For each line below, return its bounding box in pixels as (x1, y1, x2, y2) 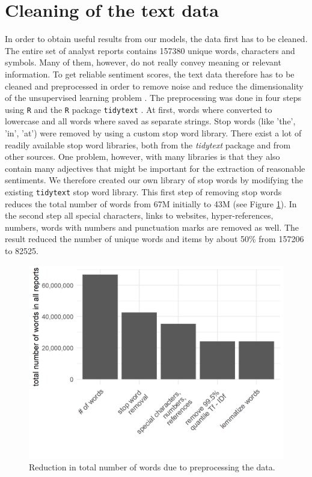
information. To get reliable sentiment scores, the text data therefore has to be (5, 67, 295, 80)
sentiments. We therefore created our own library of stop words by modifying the (5, 174, 304, 186)
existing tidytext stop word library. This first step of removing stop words (5, 185, 282, 198)
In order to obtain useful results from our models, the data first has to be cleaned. (5, 32, 308, 45)
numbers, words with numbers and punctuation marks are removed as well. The (5, 220, 299, 233)
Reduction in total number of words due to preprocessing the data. (29, 461, 275, 473)
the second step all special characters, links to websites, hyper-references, (5, 209, 274, 222)
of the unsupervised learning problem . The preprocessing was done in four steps (5, 91, 302, 104)
